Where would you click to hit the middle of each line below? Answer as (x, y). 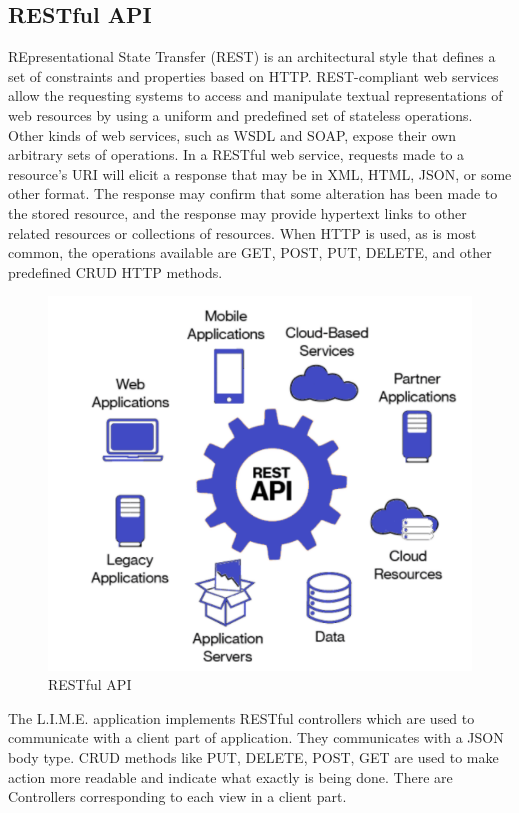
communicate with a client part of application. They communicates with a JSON (256, 737)
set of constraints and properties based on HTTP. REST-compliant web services (253, 75)
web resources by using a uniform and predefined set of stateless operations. (240, 114)
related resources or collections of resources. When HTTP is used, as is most (242, 232)
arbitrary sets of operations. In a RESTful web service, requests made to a (236, 154)
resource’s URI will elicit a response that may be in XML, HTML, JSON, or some (260, 173)
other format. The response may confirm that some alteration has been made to (253, 193)
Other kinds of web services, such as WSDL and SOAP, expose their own (232, 134)
